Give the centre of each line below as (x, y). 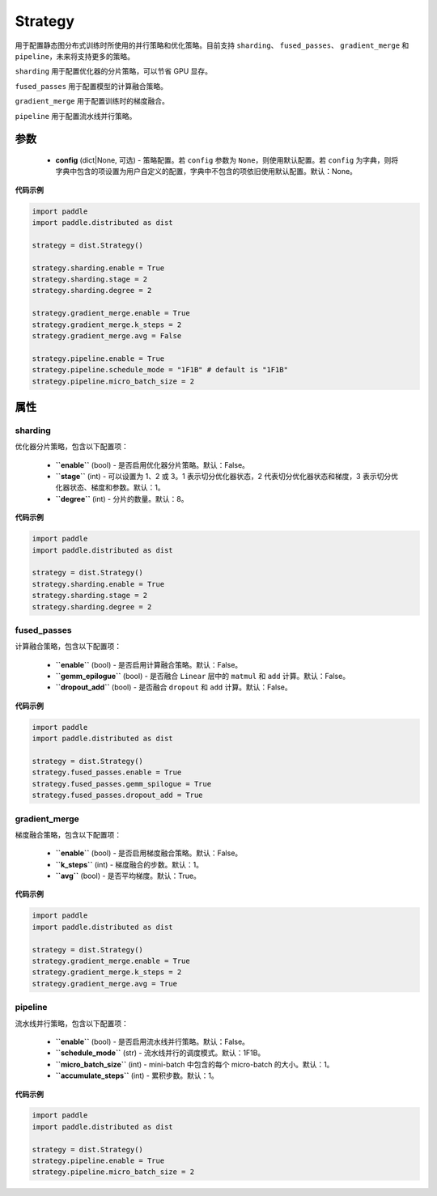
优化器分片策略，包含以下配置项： (72, 447)
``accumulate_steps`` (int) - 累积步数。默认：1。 (137, 1075)
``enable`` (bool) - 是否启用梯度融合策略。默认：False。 (149, 853)
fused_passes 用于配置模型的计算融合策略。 (91, 86)
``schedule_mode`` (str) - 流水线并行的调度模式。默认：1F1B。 (160, 1053)
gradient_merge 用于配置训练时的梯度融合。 (92, 101)
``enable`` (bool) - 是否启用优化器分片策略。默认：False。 (153, 464)
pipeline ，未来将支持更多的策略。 (75, 56)
